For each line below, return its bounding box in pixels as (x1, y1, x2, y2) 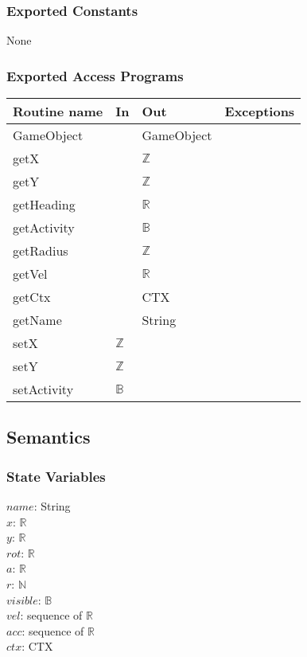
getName (13, 311, 62, 330)
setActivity (13, 380, 74, 399)
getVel (13, 264, 48, 284)
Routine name (13, 102, 103, 121)
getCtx (13, 287, 51, 307)
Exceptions (224, 102, 295, 121)
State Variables (6, 466, 106, 486)
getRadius (13, 241, 68, 260)
